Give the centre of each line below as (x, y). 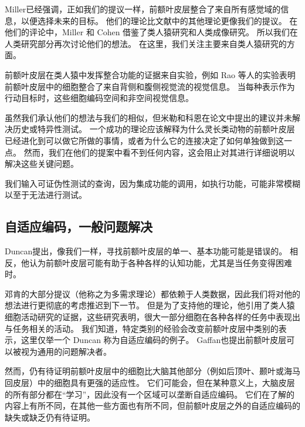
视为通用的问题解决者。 (66, 351)
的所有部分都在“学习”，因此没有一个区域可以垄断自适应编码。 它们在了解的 (150, 394)
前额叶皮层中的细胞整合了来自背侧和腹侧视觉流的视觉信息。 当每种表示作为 (150, 86)
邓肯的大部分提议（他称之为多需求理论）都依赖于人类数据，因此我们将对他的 (152, 293)
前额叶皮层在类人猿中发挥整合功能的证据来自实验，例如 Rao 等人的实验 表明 (150, 74)
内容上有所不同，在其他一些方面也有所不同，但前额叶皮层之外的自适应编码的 (152, 406)
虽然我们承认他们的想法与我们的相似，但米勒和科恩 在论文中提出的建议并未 (148, 117)
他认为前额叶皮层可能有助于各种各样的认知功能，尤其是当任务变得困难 (156, 262)
